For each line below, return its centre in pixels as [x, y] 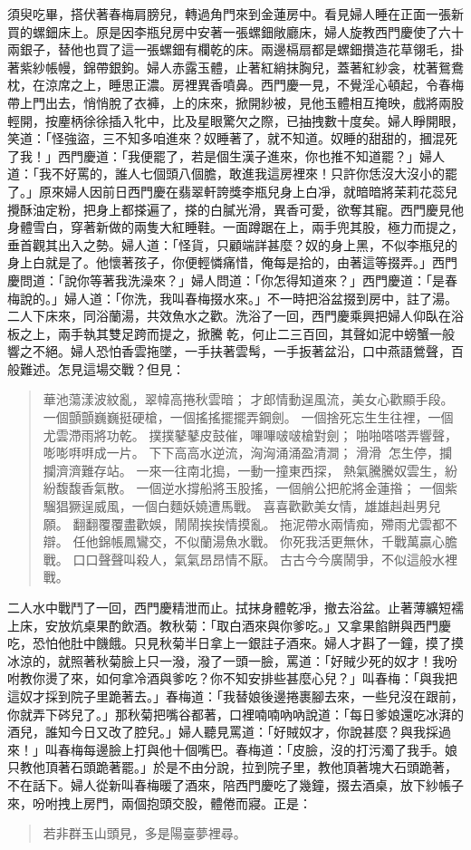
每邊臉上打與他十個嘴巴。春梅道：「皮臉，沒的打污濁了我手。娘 [270, 749]
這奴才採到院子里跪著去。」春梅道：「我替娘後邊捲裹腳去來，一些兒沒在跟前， [235, 695]
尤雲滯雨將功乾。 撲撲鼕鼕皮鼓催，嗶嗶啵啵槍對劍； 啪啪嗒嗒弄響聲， [250, 435]
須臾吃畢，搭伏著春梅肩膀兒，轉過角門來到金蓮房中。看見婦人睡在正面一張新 [235, 14]
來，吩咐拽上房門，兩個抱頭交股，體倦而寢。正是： [159, 802]
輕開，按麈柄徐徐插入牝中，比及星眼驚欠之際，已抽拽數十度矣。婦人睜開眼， [235, 120]
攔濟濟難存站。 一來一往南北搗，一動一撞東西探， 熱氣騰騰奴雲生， [244, 470]
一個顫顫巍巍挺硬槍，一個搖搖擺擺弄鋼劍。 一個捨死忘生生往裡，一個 [248, 417]
